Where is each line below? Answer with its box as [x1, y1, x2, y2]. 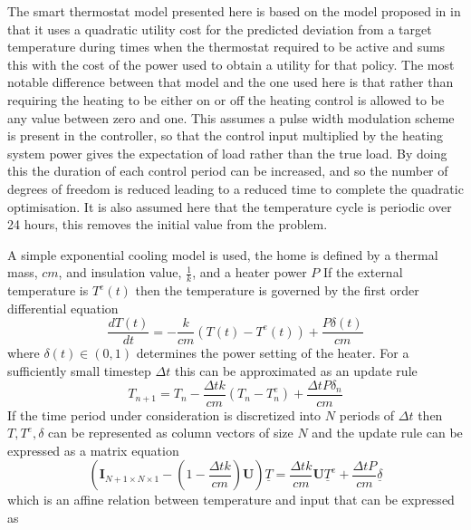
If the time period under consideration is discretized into [7, 405, 322, 424]
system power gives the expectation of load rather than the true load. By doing [7, 143, 447, 162]
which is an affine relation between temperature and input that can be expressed [7, 490, 455, 509]
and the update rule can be [312, 423, 463, 442]
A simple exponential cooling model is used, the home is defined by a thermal [7, 245, 438, 264]
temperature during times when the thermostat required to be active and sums [7, 37, 446, 56]
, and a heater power [192, 263, 307, 282]
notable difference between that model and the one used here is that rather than [7, 72, 454, 92]
